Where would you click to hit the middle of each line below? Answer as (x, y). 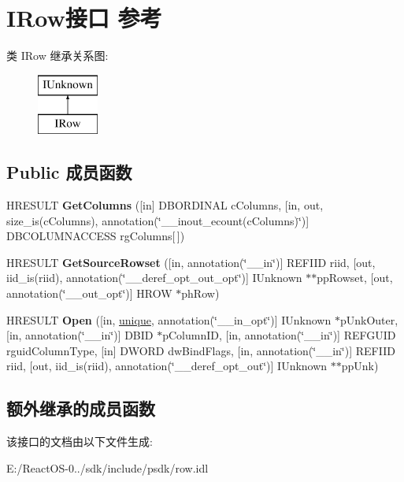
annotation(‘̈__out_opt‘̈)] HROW (89, 293)
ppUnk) (360, 366)
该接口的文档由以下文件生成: (80, 441)
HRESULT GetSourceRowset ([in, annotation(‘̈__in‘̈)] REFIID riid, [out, (191, 262)
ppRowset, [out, (355, 278)
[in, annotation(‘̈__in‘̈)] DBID (80, 335)
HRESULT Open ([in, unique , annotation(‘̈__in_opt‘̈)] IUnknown (169, 319)
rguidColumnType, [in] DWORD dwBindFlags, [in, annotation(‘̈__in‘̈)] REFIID (201, 350)
